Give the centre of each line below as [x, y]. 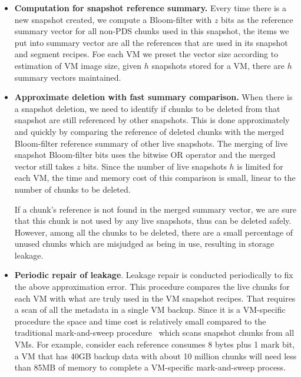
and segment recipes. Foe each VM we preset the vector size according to [146, 54]
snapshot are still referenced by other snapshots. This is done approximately [152, 120]
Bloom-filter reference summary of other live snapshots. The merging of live [151, 143]
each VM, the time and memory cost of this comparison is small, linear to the [155, 178]
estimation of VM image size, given [78, 65]
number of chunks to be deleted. [72, 189]
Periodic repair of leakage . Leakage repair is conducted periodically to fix [154, 275]
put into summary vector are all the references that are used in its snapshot [151, 42]
